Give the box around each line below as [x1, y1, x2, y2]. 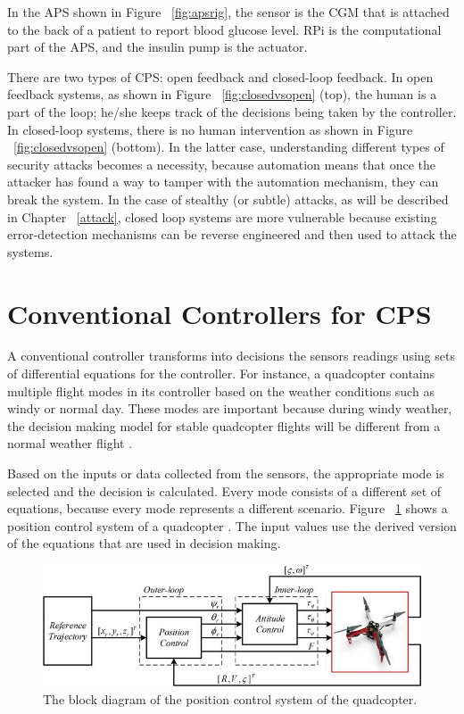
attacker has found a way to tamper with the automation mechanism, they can [7, 172, 439, 191]
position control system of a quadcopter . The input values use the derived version [7, 516, 457, 535]
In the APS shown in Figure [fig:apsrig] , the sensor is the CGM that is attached [7, 3, 450, 21]
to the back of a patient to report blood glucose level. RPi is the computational [7, 20, 442, 38]
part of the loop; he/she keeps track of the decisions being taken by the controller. [7, 102, 457, 120]
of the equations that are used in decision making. [7, 534, 281, 552]
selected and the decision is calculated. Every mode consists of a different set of [7, 481, 442, 500]
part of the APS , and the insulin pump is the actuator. [7, 37, 308, 56]
